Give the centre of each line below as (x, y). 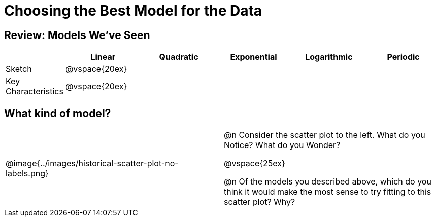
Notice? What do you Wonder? (282, 145)
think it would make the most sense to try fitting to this (327, 192)
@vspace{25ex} (254, 163)
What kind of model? (58, 113)
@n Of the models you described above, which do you (327, 182)
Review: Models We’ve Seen (77, 35)
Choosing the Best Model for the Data (133, 11)
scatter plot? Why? (259, 202)
